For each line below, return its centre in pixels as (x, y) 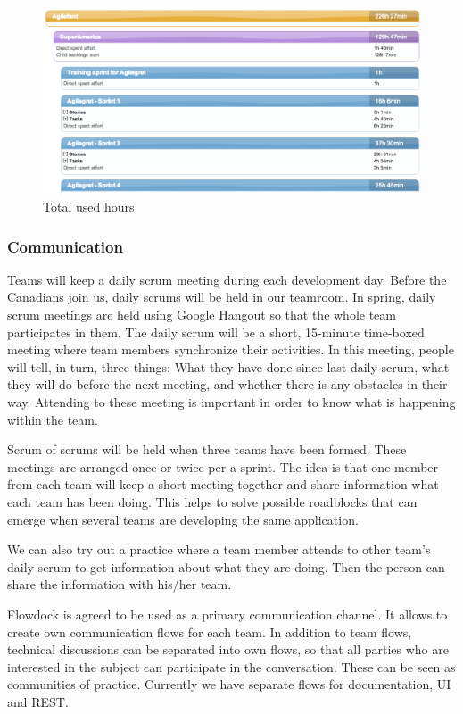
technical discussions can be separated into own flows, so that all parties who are (228, 649)
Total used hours (89, 207)
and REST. (38, 701)
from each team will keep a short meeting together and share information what (223, 484)
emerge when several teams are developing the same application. (183, 519)
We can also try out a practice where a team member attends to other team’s (219, 549)
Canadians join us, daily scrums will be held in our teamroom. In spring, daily (222, 297)
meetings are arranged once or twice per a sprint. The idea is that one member (223, 466)
